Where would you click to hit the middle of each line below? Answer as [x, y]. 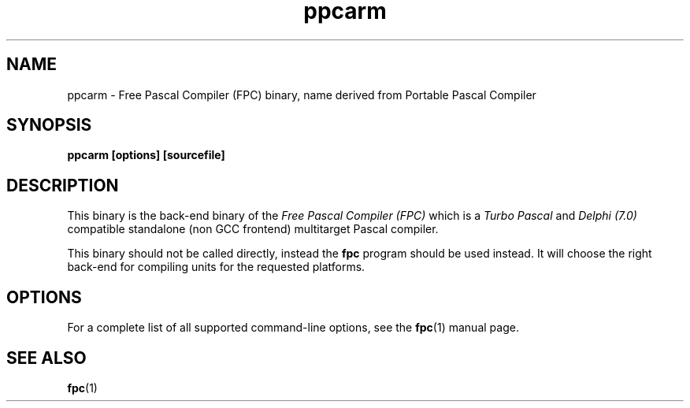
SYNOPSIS [49, 125]
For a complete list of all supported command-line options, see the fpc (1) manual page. [293, 328]
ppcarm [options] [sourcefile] [146, 155]
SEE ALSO [46, 358]
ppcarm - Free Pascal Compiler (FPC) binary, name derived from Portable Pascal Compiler [302, 95]
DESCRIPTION [63, 185]
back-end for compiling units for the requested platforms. [216, 267]
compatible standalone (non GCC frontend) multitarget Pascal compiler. [253, 229]
